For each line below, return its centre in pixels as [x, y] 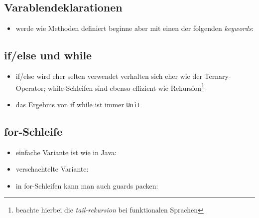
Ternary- [218, 76]
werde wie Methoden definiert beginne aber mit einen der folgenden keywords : [134, 28]
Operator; [31, 88]
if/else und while [48, 55]
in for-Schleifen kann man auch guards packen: [87, 185]
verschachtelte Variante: [52, 169]
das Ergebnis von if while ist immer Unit [78, 104]
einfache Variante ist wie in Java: [66, 152]
